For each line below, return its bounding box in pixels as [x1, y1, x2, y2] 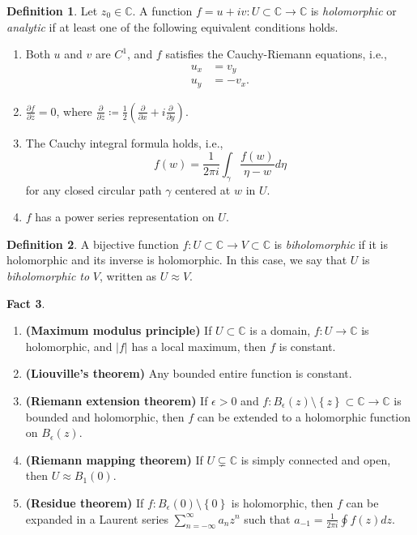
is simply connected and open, [240, 451, 391, 468]
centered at [175, 181, 231, 198]
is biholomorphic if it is [274, 235, 388, 252]
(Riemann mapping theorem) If [25, 451, 203, 468]
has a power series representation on [35, 208, 215, 225]
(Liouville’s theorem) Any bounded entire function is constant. [25, 365, 352, 382]
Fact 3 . [6, 294, 45, 311]
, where [56, 102, 92, 119]
